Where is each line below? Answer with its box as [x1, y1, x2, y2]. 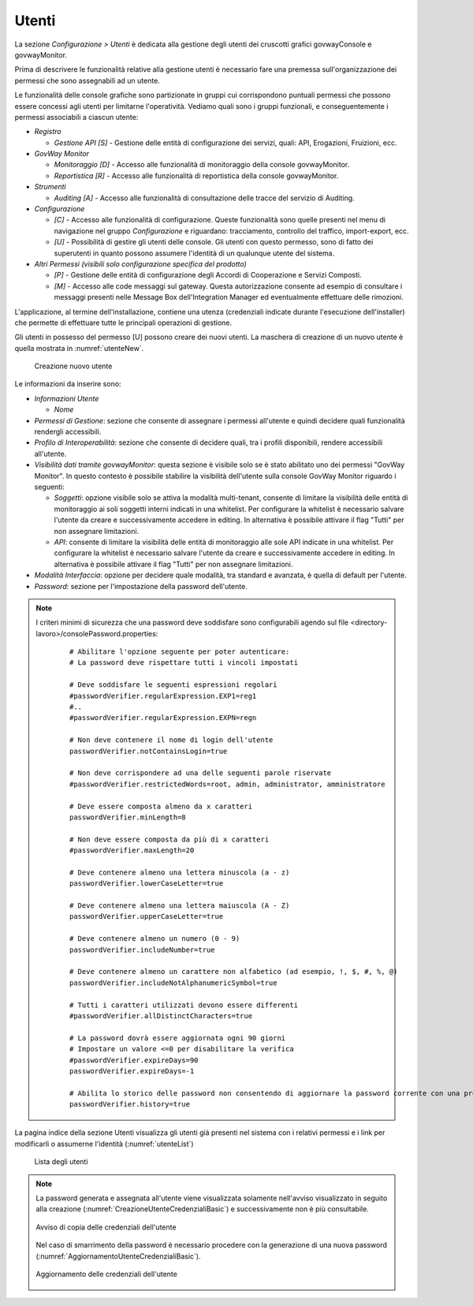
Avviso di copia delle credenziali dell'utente [35, 1222, 177, 1232]
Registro [34, 127, 62, 136]
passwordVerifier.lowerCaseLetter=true [69, 879, 224, 888]
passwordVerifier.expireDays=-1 [69, 1066, 195, 1076]
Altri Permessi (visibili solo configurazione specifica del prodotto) [34, 259, 248, 268]
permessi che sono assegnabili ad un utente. [14, 76, 161, 85]
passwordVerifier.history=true [69, 1100, 191, 1109]
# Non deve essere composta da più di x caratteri [69, 834, 270, 844]
